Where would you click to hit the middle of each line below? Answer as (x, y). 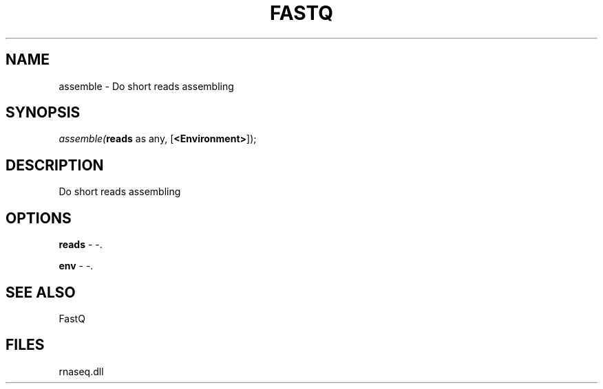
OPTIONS (39, 218)
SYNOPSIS (43, 113)
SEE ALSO (41, 292)
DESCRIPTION (55, 165)
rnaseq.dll (81, 371)
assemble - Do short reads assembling (146, 86)
